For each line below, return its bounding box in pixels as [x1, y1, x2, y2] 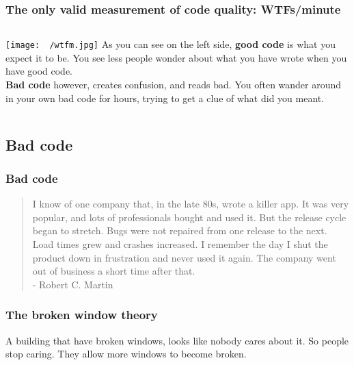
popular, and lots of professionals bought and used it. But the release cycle [32, 210, 346, 224]
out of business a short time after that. [32, 264, 195, 278]
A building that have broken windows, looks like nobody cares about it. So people [5, 333, 349, 347]
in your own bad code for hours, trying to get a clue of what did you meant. [5, 90, 325, 105]
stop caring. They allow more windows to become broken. [5, 347, 247, 361]
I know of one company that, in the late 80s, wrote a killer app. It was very [32, 197, 349, 211]
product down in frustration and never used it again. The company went [32, 250, 336, 264]
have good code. [5, 64, 72, 78]
